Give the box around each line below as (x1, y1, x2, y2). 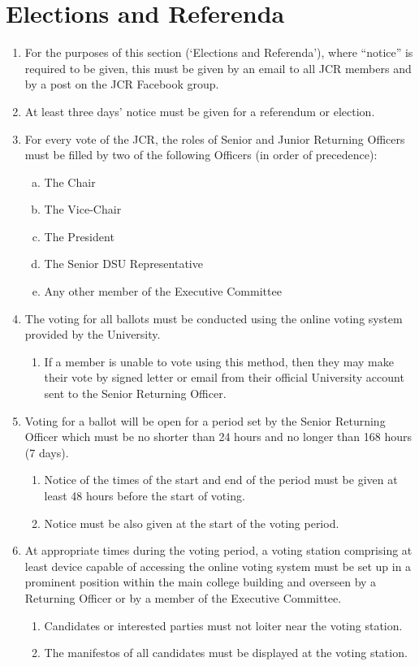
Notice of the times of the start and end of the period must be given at (44, 471, 398, 488)
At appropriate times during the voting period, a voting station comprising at (24, 542, 413, 559)
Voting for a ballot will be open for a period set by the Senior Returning (24, 412, 386, 429)
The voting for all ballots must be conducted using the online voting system (24, 309, 403, 327)
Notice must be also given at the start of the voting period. (44, 514, 339, 531)
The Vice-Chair (44, 201, 122, 218)
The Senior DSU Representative (44, 255, 203, 272)
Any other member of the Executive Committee (44, 283, 282, 300)
